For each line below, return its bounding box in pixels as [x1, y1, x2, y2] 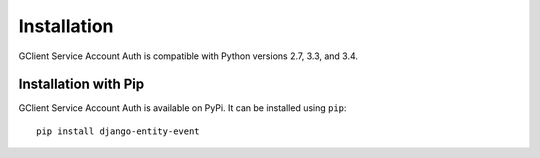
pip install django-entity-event [36, 125, 200, 137]
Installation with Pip [18, 76, 145, 93]
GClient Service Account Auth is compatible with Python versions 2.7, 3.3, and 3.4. [18, 50, 359, 62]
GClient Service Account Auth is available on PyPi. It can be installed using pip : [18, 102, 347, 114]
